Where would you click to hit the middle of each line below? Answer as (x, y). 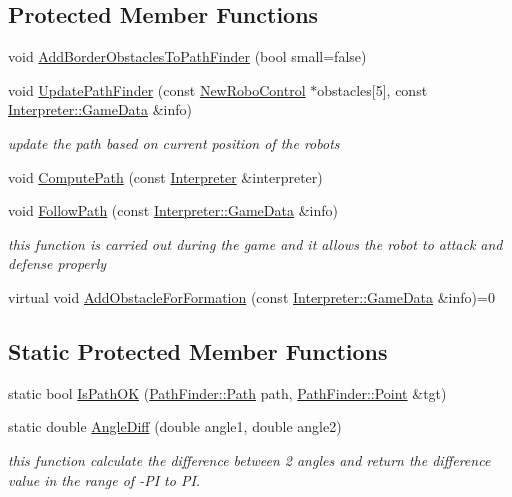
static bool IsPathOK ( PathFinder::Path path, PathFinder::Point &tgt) (227, 392)
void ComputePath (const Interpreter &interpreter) (165, 176)
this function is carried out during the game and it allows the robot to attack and (255, 243)
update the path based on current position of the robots (174, 142)
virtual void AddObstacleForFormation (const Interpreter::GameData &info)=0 (251, 296)
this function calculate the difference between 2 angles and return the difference (249, 459)
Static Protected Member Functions (198, 350)
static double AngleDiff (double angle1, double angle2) (175, 426)
